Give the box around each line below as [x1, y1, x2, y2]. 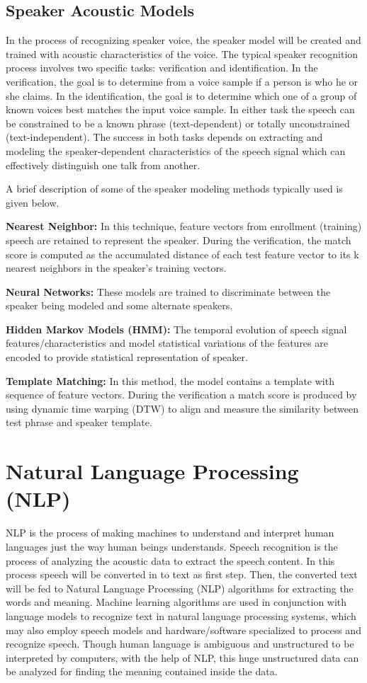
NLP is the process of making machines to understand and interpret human [6, 525, 334, 540]
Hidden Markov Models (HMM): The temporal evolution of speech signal [6, 321, 347, 336]
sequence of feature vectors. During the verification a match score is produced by [6, 387, 357, 402]
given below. [6, 195, 60, 210]
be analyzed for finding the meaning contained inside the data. [6, 664, 278, 679]
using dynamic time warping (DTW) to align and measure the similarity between [6, 401, 358, 415]
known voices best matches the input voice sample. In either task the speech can [6, 102, 355, 117]
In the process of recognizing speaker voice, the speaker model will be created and [6, 33, 361, 47]
